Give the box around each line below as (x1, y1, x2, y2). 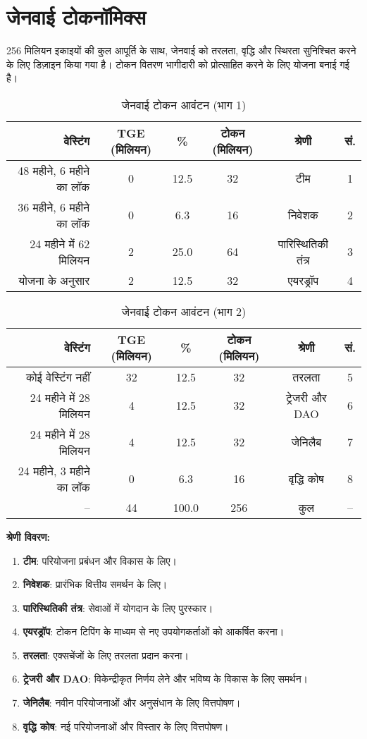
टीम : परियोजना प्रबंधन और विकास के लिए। (23, 553, 178, 568)
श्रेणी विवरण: (6, 529, 50, 544)
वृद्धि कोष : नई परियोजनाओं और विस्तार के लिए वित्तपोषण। (23, 719, 229, 733)
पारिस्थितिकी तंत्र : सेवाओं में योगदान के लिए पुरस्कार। (23, 600, 213, 615)
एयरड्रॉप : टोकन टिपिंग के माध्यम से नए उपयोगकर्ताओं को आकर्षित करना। (23, 624, 285, 639)
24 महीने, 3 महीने (18, 462, 90, 479)
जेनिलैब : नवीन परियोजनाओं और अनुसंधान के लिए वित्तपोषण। (23, 695, 241, 710)
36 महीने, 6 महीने (18, 198, 90, 215)
